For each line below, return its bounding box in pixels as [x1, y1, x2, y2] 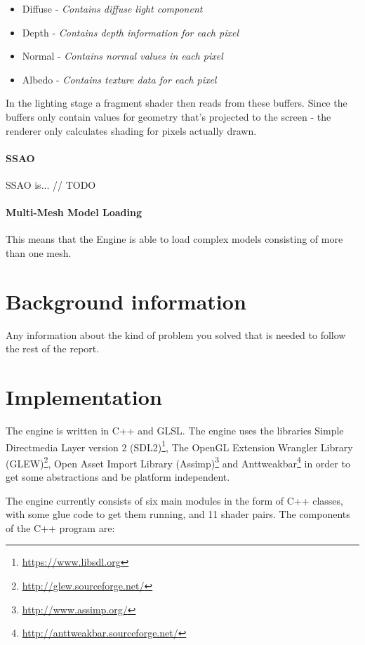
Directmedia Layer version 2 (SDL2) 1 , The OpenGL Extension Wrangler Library [6, 437, 353, 454]
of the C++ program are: [6, 520, 115, 535]
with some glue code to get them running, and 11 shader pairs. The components [6, 507, 350, 521]
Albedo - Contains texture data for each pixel [22, 72, 217, 86]
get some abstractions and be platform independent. [6, 470, 230, 484]
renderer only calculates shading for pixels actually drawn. [6, 123, 257, 138]
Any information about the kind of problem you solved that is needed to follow [6, 327, 346, 342]
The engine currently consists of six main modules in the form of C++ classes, [6, 493, 343, 507]
